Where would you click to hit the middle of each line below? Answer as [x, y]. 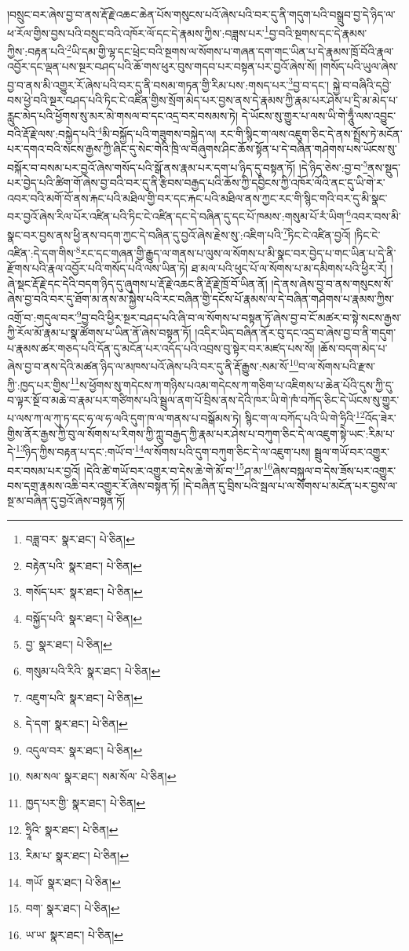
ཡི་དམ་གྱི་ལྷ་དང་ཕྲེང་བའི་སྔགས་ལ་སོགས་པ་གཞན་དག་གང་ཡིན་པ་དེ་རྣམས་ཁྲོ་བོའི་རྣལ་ [232, 51]
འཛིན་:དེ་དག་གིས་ [42, 252]
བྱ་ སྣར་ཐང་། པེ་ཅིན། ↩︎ [69, 644]
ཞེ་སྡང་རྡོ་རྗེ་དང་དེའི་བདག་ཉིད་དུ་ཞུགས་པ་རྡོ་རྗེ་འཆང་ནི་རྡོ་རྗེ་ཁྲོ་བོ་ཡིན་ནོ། [137, 283]
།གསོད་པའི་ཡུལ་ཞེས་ [360, 66]
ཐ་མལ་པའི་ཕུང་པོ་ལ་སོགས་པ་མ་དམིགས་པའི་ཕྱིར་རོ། [289, 268]
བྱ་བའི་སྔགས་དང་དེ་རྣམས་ [318, 33]
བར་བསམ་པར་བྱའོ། [44, 470]
